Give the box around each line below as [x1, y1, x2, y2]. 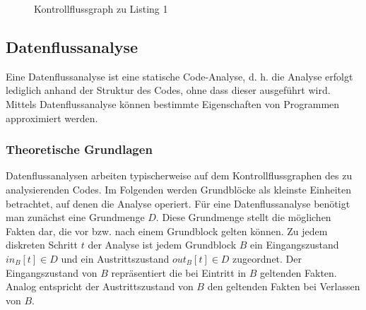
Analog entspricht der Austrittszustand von [6, 279, 194, 294]
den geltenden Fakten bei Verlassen [207, 279, 360, 294]
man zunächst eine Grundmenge [6, 210, 145, 225]
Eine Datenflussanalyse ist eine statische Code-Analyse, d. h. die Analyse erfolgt [6, 68, 353, 83]
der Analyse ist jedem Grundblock [88, 237, 237, 252]
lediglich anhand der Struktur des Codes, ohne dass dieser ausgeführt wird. [6, 83, 331, 97]
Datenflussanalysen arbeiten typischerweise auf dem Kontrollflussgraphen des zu [6, 168, 353, 183]
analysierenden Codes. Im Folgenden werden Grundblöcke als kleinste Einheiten [6, 181, 351, 196]
